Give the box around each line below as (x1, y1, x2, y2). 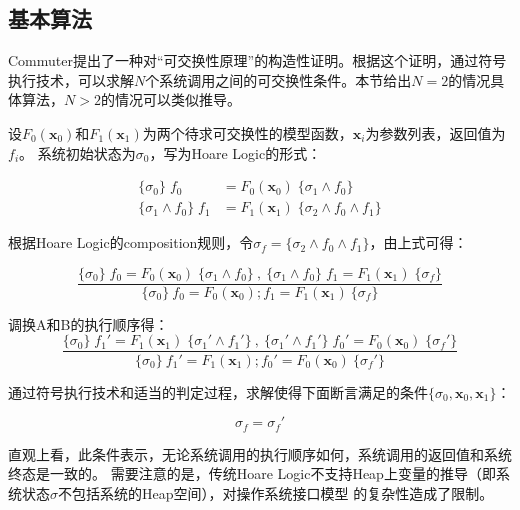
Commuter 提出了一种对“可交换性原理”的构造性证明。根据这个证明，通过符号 (8, 50, 507, 71)
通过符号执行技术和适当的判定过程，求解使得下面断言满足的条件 (8, 381, 428, 402)
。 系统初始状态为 (19, 142, 136, 163)
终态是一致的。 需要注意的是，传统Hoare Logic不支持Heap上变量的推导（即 (8, 463, 496, 484)
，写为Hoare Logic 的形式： (149, 142, 322, 163)
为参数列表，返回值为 (365, 122, 506, 143)
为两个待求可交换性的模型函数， (142, 122, 353, 143)
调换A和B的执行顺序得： (8, 313, 169, 334)
